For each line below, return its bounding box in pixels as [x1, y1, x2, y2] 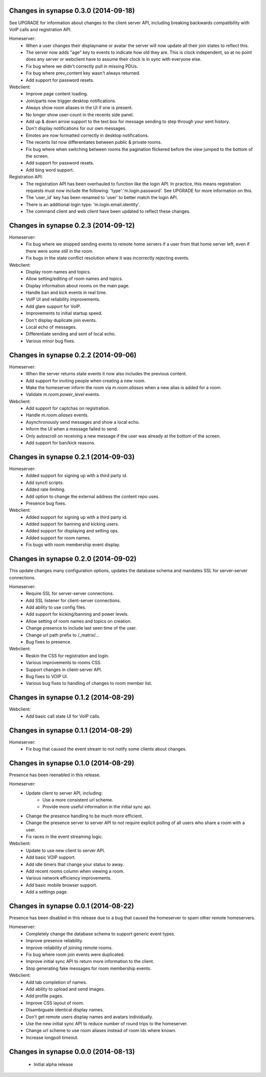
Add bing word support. [26, 167, 74, 173]
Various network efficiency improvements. [26, 875, 112, 881]
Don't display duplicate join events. [26, 317, 97, 323]
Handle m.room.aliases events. [26, 412, 89, 418]
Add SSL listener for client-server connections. [26, 598, 121, 603]
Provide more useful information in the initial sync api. [42, 804, 152, 810]
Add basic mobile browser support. [26, 882, 98, 888]
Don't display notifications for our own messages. [26, 125, 127, 131]
